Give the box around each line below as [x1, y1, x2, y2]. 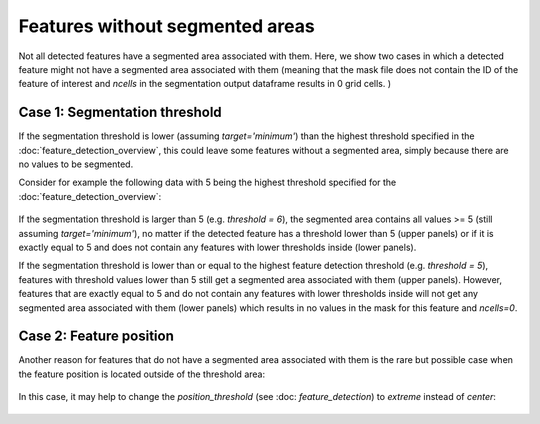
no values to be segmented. [18, 158, 134, 170]
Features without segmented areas [18, 15, 315, 37]
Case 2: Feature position [18, 328, 175, 345]
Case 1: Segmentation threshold [18, 104, 222, 121]
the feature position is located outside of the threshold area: [18, 368, 265, 380]
